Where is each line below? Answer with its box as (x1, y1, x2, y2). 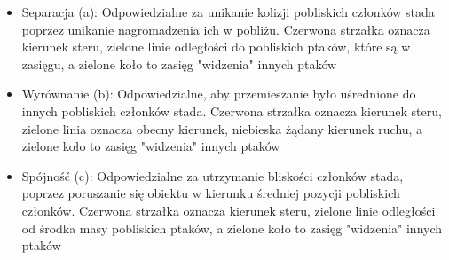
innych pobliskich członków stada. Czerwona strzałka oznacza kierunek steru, (21, 101, 442, 120)
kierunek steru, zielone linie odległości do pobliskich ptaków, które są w (21, 37, 411, 56)
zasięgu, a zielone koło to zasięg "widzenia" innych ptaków (21, 54, 337, 73)
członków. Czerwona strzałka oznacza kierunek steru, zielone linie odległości (21, 201, 436, 219)
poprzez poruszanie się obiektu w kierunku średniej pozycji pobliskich (21, 184, 400, 202)
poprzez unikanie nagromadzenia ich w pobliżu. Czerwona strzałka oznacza (21, 20, 430, 38)
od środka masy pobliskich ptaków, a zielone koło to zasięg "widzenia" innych (21, 218, 443, 237)
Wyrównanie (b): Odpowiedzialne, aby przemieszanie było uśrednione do (21, 84, 416, 103)
